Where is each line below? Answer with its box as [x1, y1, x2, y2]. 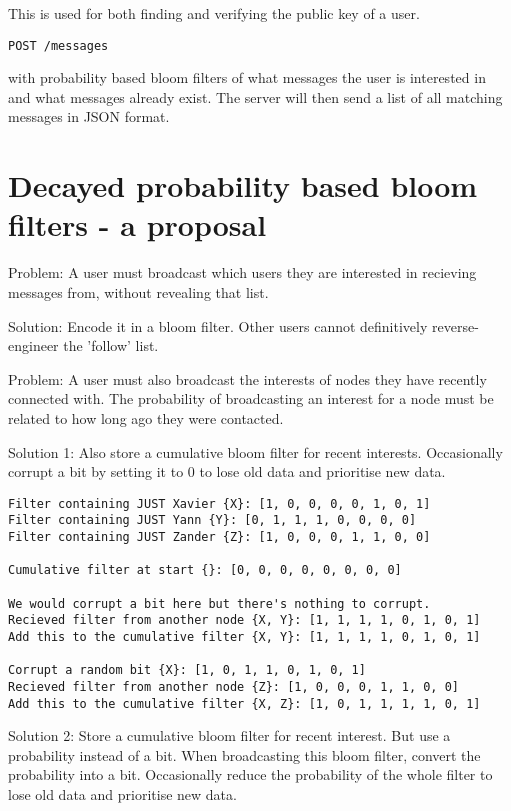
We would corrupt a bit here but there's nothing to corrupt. [8, 596, 431, 611]
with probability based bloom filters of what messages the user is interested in [8, 67, 486, 88]
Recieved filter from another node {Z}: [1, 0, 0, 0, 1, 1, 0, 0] [8, 679, 460, 694]
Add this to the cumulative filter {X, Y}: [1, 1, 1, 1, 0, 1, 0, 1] [8, 629, 481, 644]
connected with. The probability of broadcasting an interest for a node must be [8, 388, 494, 409]
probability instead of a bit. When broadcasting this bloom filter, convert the [8, 744, 481, 765]
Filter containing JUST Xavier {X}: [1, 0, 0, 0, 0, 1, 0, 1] [8, 496, 431, 511]
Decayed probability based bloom [8, 165, 478, 206]
